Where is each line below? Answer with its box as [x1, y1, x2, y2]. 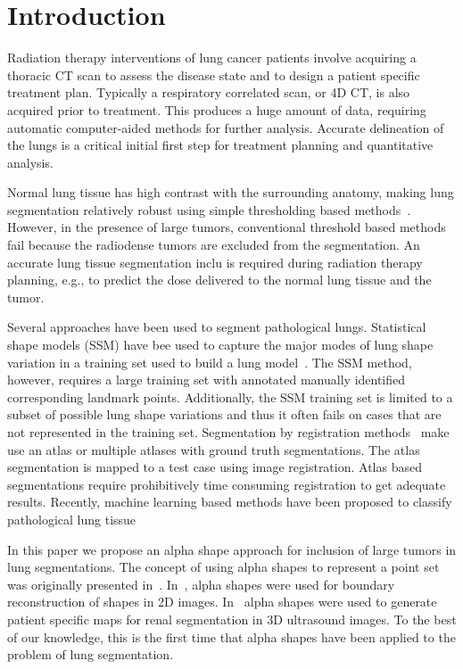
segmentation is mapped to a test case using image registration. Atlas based [7, 458, 422, 476]
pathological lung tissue [7, 509, 136, 528]
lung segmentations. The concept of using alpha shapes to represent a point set [7, 557, 440, 576]
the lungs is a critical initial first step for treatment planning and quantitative [7, 136, 434, 154]
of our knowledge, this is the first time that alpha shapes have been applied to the [7, 627, 456, 646]
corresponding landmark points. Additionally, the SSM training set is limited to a [7, 387, 453, 406]
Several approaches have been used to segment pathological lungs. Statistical [7, 318, 426, 336]
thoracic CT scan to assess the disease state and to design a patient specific [7, 65, 420, 84]
